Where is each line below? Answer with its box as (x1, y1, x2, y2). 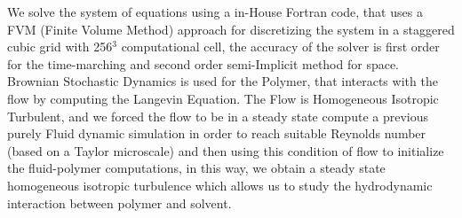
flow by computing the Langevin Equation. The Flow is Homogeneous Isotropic (7, 89, 439, 107)
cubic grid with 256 (7, 37, 113, 56)
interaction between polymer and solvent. (7, 193, 232, 212)
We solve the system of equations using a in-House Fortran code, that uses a (7, 3, 423, 20)
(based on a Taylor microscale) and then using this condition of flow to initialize (7, 141, 444, 160)
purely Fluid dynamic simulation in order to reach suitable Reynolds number (7, 124, 426, 143)
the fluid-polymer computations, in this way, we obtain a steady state (7, 159, 386, 177)
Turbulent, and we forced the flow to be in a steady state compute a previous (7, 106, 428, 125)
